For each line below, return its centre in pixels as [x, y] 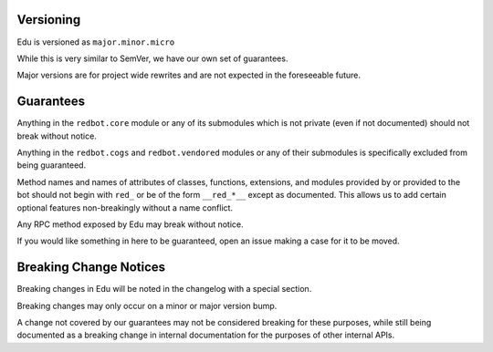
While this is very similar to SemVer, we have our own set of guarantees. [152, 58]
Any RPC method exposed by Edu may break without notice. [130, 224]
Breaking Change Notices [91, 268]
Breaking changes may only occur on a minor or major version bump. [147, 305]
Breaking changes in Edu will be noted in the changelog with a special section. [164, 289]
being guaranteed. [52, 165]
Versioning [49, 20]
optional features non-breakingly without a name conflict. [125, 207]
